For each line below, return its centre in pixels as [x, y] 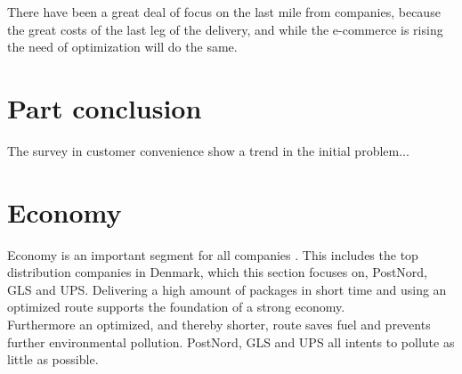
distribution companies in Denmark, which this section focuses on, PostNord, [218, 272]
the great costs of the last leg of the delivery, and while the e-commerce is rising [225, 29]
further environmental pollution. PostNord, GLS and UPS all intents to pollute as [231, 341]
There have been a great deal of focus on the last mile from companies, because [224, 12]
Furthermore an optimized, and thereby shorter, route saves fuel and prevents [219, 324]
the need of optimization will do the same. [122, 47]
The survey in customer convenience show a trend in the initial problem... [208, 150]
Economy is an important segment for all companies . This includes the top [213, 254]
